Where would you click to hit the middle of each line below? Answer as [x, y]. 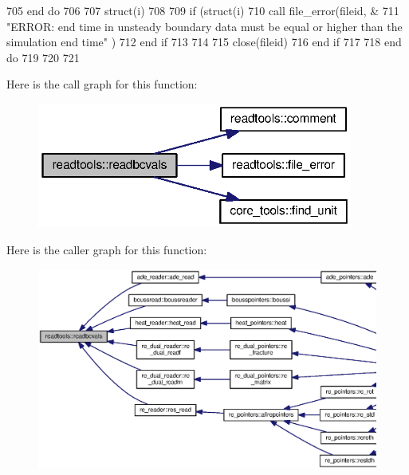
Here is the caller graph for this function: [107, 249]
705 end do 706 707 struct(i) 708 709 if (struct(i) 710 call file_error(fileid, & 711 [203, 10]
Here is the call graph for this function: [102, 84]
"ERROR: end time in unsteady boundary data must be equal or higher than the [204, 26]
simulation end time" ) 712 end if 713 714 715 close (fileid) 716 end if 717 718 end [204, 42]
